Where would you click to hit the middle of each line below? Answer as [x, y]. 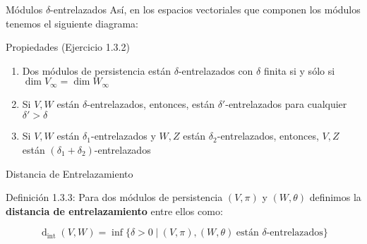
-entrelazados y [123, 136]
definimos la [335, 197]
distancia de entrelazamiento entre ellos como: [114, 211]
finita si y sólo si [299, 70]
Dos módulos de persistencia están [97, 70]
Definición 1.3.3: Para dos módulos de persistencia [114, 197]
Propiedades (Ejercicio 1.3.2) [68, 47]
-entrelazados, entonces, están [151, 103]
